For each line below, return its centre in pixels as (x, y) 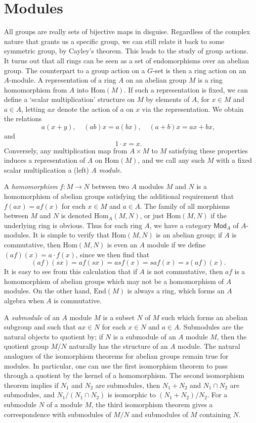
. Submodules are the (211, 327)
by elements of (168, 99)
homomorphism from (36, 89)
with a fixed (234, 160)
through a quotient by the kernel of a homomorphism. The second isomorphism (124, 375)
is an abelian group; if (189, 235)
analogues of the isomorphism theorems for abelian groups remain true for (116, 355)
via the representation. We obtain (193, 109)
